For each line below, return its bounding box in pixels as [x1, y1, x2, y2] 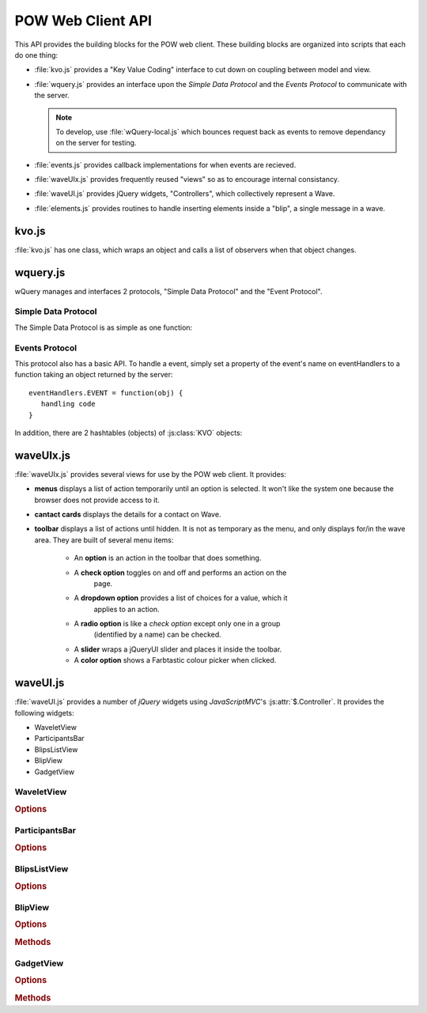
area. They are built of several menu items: [34, 535, 174, 545]
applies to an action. [93, 604, 160, 614]
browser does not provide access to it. [34, 495, 160, 505]
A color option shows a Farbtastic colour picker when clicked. [74, 656, 277, 665]
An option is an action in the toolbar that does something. [74, 554, 262, 563]
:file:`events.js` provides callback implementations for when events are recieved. [34, 160, 297, 169]
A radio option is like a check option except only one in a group [74, 619, 281, 629]
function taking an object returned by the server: [14, 370, 173, 380]
